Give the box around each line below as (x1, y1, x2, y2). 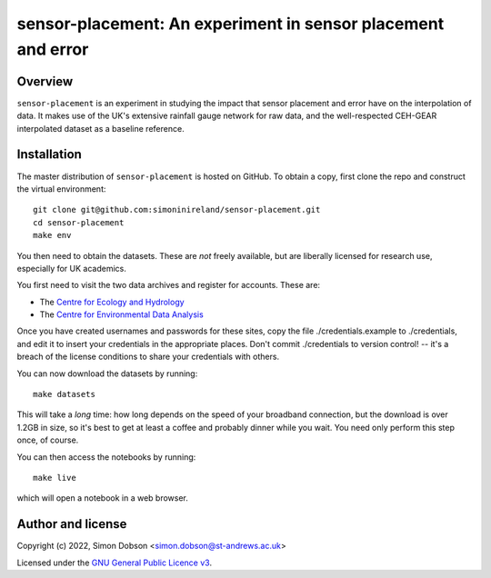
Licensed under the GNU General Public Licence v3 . (16, 557, 213, 568)
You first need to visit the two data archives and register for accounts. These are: (16, 280, 321, 291)
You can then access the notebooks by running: (16, 451, 196, 463)
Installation (16, 146, 82, 163)
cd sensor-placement (33, 217, 125, 227)
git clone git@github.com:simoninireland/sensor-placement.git (33, 204, 321, 215)
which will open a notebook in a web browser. (16, 493, 188, 503)
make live (33, 473, 76, 483)
